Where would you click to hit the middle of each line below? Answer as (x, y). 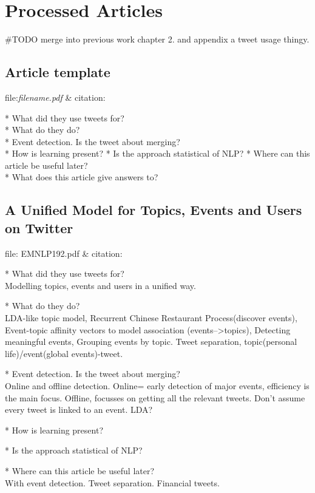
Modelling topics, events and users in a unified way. (100, 285)
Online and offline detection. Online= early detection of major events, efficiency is (157, 386)
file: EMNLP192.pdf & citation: (64, 253)
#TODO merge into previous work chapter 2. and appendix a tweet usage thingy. (157, 39)
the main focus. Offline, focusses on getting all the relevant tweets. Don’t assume (155, 397)
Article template (58, 72)
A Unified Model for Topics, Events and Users (154, 210)
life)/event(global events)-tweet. (64, 353)
